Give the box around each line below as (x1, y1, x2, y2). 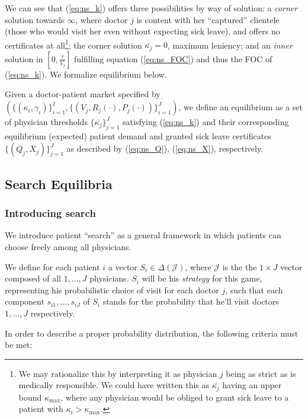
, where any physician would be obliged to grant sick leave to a (60, 391, 289, 403)
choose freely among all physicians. (5, 241, 131, 253)
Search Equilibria (5, 174, 113, 193)
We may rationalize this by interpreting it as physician (18, 367, 217, 379)
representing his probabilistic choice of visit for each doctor (5, 283, 219, 296)
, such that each (225, 283, 283, 296)
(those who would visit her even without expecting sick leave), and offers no (5, 25, 280, 37)
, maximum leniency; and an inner (167, 39, 293, 51)
